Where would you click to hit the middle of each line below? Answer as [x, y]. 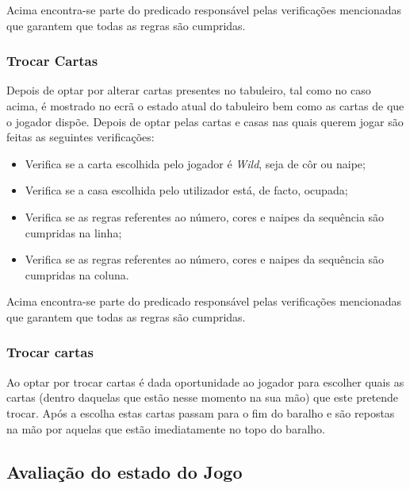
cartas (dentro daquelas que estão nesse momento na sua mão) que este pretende [203, 397]
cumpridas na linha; [73, 232]
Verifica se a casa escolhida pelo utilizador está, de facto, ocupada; [186, 190]
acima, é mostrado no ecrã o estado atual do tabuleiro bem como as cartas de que [205, 106]
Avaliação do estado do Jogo [125, 471]
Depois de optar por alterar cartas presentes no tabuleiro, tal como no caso [189, 90]
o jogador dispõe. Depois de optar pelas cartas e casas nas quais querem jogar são [205, 121]
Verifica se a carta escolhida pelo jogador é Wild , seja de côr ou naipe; [195, 163]
